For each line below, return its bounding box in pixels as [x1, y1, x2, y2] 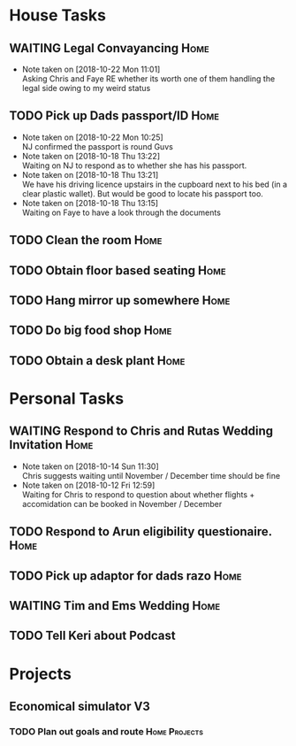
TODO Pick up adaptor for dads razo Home [9, 568, 242, 583]
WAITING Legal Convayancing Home [9, 41, 209, 56]
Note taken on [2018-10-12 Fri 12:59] [21, 480, 156, 490]
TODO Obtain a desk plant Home [9, 353, 186, 368]
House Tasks [9, 5, 107, 26]
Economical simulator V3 [9, 698, 150, 713]
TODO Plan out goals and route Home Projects [9, 725, 203, 737]
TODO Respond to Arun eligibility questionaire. [9, 524, 272, 540]
